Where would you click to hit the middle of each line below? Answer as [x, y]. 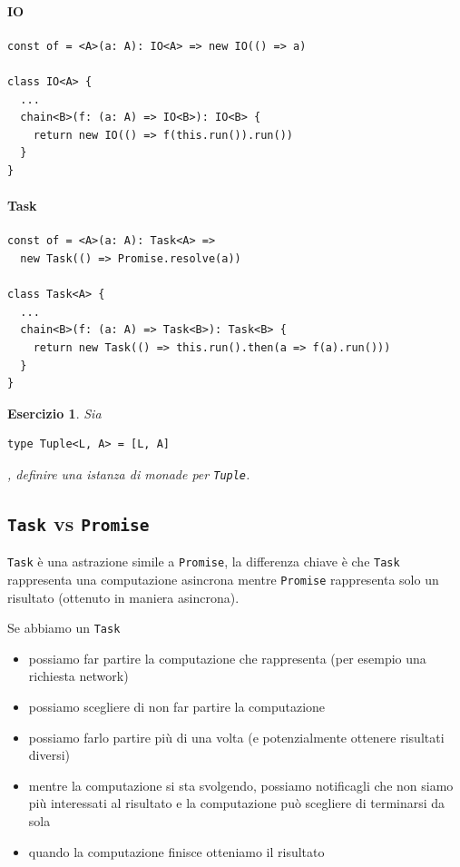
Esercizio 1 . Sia [54, 413]
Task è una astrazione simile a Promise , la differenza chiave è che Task [204, 562]
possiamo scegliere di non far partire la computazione [177, 707]
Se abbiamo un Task [64, 628]
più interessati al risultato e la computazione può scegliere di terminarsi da [237, 803]
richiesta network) [78, 676]
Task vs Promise [78, 522]
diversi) [49, 755]
